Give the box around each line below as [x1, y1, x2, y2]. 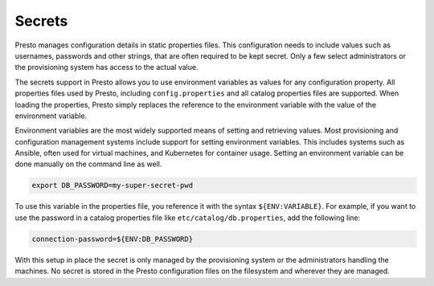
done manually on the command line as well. [14, 159, 162, 169]
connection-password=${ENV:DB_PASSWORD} [31, 234, 193, 243]
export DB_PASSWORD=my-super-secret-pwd [31, 181, 193, 190]
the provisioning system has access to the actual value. [14, 63, 199, 72]
